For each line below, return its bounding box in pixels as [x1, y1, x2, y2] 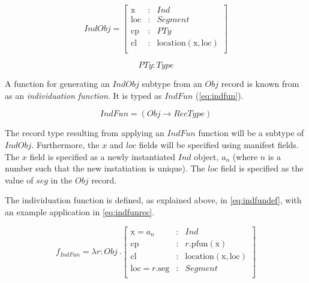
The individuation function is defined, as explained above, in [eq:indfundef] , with [5, 194, 302, 206]
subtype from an [142, 77, 202, 90]
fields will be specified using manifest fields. [139, 138, 299, 150]
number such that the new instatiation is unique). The [5, 162, 205, 174]
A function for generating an [5, 77, 110, 90]
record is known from [221, 77, 299, 90]
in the [50, 173, 73, 186]
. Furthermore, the [31, 138, 100, 150]
